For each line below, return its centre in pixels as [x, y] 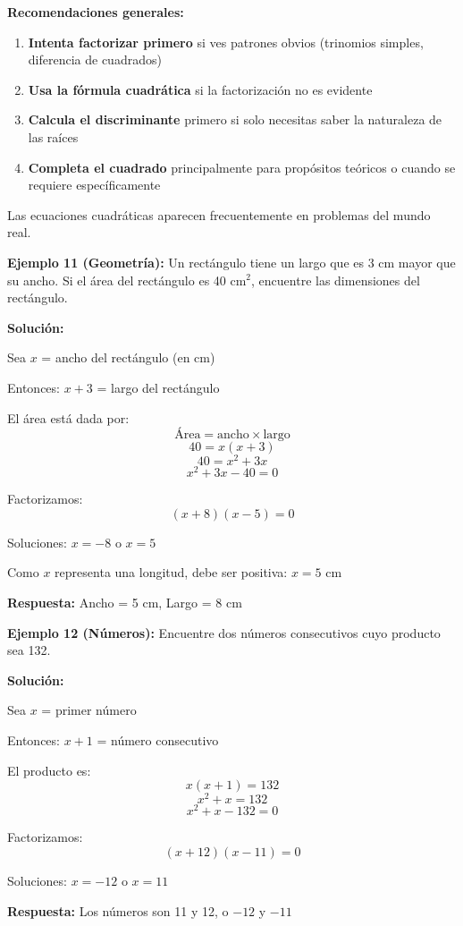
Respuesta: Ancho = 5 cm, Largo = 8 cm [125, 603]
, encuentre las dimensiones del [336, 280]
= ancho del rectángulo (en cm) [128, 357]
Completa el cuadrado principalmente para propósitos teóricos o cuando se [242, 167]
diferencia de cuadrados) [95, 59]
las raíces [53, 136]
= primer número [89, 710]
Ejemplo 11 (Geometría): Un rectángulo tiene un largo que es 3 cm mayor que [231, 262]
